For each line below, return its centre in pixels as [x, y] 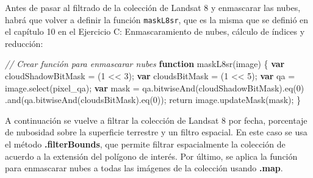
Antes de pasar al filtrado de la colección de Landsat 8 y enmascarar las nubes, [153, 7]
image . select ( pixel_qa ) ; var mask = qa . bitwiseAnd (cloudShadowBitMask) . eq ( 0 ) [155, 87]
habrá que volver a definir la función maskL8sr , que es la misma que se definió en [157, 19]
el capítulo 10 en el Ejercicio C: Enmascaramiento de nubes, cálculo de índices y [155, 31]
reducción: [24, 43]
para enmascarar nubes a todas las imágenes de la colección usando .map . [144, 168]
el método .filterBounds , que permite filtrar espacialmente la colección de [145, 144]
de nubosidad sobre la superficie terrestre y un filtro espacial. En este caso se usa [156, 132]
